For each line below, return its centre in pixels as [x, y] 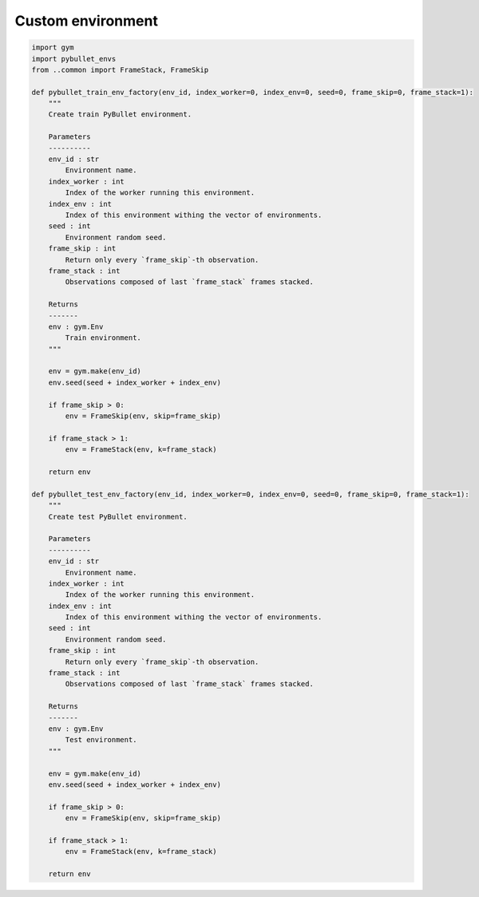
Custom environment [87, 21]
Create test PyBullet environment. [118, 516]
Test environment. [101, 740]
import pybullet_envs [74, 59]
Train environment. [103, 338]
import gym [53, 47]
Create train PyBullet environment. [120, 115]
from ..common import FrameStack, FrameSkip [120, 69]
